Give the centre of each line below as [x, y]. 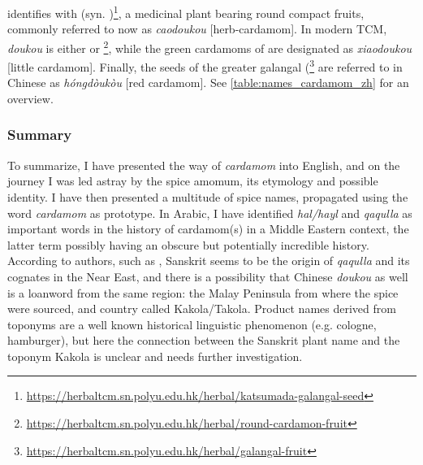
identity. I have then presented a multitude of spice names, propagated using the [208, 196]
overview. [30, 98]
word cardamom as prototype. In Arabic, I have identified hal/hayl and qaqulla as [210, 213]
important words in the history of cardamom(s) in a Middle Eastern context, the [208, 229]
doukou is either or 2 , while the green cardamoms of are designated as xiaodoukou [210, 46]
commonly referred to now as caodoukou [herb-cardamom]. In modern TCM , [197, 29]
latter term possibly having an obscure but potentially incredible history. [188, 244]
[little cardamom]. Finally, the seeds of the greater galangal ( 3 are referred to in [205, 65]
